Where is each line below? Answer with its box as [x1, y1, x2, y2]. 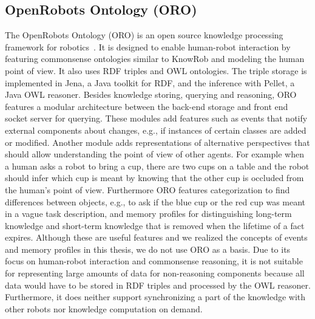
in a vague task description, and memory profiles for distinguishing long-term [5, 207, 292, 220]
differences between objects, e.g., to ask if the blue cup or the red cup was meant [5, 195, 306, 208]
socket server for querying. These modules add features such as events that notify [5, 112, 308, 125]
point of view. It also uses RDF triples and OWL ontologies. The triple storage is [5, 64, 307, 77]
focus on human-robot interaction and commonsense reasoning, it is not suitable [5, 255, 303, 267]
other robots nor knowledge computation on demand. [5, 302, 203, 315]
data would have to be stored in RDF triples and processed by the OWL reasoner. [5, 278, 311, 291]
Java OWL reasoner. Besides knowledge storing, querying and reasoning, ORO [5, 88, 297, 101]
